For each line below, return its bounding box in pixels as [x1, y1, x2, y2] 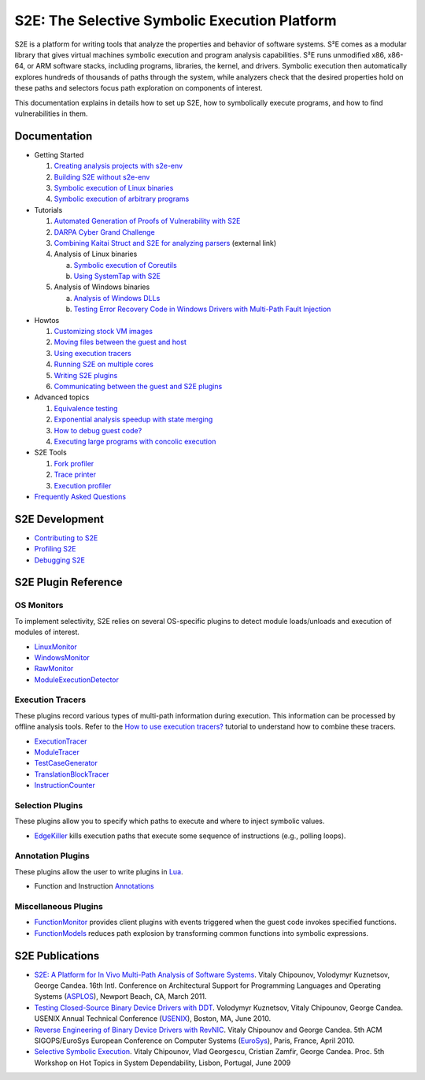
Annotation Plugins [14, 851, 91, 862]
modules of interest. [14, 627, 80, 637]
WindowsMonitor [34, 652, 90, 662]
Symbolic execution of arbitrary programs [54, 194, 190, 204]
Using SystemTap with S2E [73, 272, 161, 281]
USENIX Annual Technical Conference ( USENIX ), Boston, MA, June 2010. [34, 1014, 272, 1023]
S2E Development [14, 512, 104, 525]
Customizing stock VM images [54, 327, 153, 336]
